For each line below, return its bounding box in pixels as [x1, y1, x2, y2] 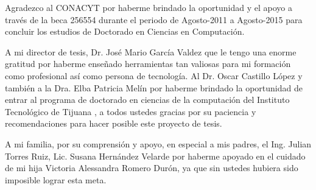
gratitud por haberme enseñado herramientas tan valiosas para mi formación [5, 57, 291, 70]
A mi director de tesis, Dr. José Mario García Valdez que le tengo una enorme [5, 45, 297, 58]
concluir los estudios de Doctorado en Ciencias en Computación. [5, 25, 245, 38]
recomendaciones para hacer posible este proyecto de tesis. [5, 117, 222, 130]
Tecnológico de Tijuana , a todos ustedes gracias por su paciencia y [5, 105, 256, 118]
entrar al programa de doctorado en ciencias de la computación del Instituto [5, 93, 290, 106]
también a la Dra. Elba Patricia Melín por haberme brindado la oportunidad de [5, 81, 303, 94]
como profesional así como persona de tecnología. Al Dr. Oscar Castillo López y [5, 69, 303, 82]
